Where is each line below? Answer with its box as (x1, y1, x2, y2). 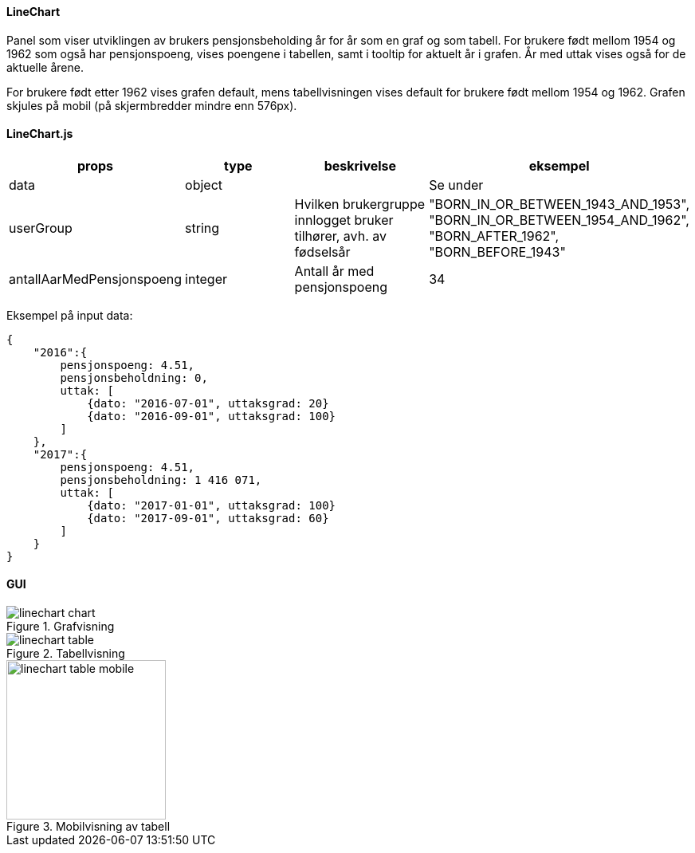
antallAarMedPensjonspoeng (9, 270, 183, 287)
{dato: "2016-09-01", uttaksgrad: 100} (87, 409, 336, 423)
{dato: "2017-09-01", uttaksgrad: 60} (87, 511, 329, 525)
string (185, 219, 220, 236)
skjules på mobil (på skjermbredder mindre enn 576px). (6, 98, 297, 112)
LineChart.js (6, 127, 73, 141)
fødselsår (294, 243, 351, 260)
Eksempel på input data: (6, 308, 133, 322)
